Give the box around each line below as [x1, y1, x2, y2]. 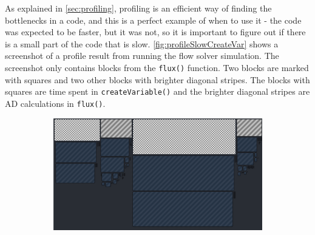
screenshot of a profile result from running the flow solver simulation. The [5, 49, 279, 62]
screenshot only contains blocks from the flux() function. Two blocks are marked [5, 61, 309, 73]
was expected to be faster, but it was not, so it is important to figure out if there [5, 26, 306, 38]
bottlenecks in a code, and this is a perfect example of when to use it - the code [5, 13, 302, 26]
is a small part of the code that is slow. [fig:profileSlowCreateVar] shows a [5, 37, 279, 50]
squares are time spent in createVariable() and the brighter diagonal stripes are [5, 85, 310, 98]
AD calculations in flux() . [5, 97, 106, 109]
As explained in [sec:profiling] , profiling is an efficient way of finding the [5, 2, 272, 14]
